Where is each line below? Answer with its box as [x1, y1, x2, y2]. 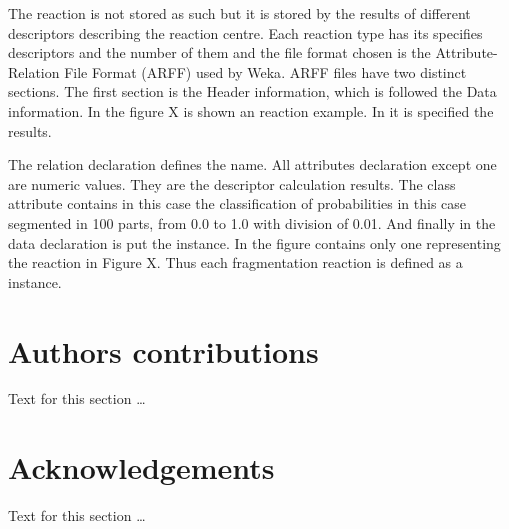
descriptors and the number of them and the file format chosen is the [8, 42, 431, 63]
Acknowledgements [8, 447, 275, 488]
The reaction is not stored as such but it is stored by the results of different [8, 3, 471, 23]
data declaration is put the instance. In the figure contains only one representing [8, 232, 501, 253]
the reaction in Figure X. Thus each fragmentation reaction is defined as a [8, 252, 463, 273]
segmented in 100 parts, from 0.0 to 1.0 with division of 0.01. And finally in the [8, 212, 496, 233]
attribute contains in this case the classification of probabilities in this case [8, 193, 467, 214]
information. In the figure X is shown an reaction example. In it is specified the [8, 100, 494, 121]
